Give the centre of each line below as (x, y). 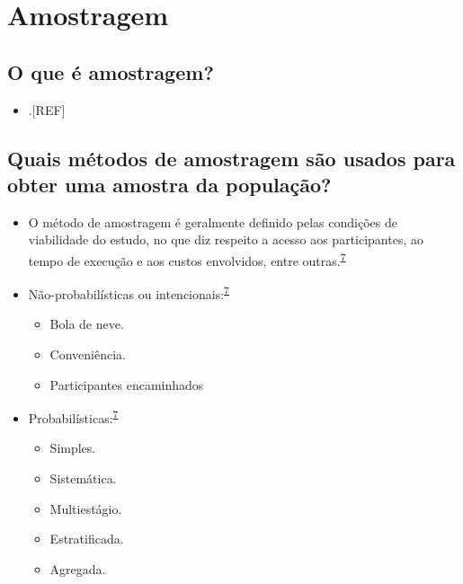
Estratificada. (87, 539)
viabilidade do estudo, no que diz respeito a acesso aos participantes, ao (226, 239)
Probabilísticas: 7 (73, 416)
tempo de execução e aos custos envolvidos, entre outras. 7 (187, 259)
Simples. (73, 448)
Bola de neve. (87, 324)
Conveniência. (88, 354)
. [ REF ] (47, 109)
